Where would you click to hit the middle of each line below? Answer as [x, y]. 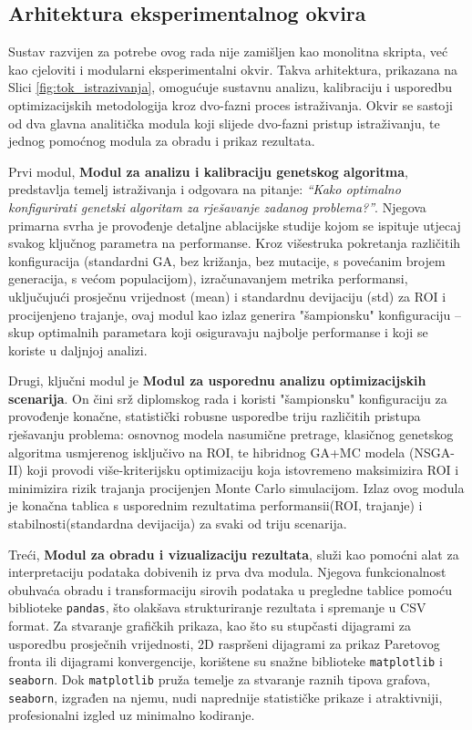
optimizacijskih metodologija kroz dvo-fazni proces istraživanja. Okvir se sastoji [231, 104]
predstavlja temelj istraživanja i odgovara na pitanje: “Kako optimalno [205, 189]
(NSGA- [432, 452]
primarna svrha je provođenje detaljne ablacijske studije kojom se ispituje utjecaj [235, 225]
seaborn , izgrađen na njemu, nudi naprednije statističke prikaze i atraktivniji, [226, 697]
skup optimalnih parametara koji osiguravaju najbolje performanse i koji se [218, 332]
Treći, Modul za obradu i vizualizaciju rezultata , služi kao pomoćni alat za [234, 554]
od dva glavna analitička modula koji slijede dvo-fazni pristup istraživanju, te [224, 123]
